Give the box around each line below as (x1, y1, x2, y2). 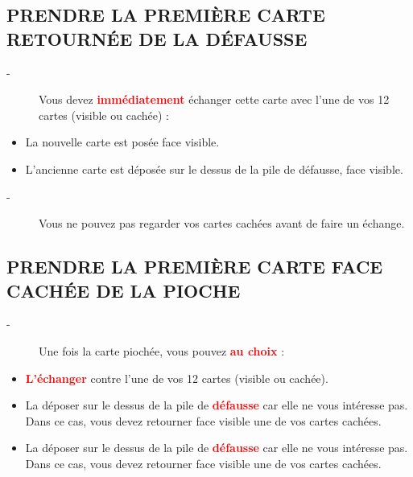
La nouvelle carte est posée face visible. (25, 134, 220, 150)
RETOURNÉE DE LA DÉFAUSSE (6, 26, 308, 51)
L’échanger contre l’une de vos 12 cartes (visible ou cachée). (25, 369, 328, 386)
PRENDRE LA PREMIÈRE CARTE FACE (6, 254, 383, 279)
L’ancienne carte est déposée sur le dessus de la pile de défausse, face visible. (25, 160, 403, 177)
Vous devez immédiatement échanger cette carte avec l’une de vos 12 (39, 91, 390, 108)
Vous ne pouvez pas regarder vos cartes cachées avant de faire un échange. (39, 215, 405, 232)
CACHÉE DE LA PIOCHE (6, 278, 241, 302)
